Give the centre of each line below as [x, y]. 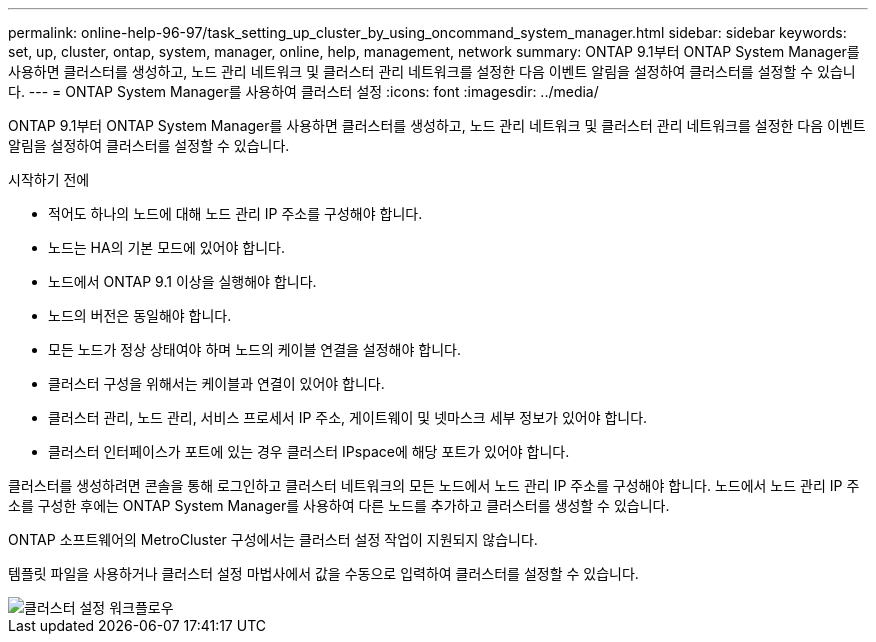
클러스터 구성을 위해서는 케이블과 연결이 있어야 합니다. [216, 383]
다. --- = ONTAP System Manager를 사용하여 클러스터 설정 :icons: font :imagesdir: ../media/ [303, 91]
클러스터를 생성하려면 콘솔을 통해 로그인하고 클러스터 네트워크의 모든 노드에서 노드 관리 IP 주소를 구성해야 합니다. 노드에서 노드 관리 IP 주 [434, 485]
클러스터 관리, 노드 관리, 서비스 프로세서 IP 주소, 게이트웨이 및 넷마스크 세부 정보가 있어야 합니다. [348, 417]
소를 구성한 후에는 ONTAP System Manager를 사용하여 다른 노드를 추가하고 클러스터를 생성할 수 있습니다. [339, 505]
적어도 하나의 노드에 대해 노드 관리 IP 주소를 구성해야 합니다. [235, 213]
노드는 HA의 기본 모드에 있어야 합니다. [166, 247]
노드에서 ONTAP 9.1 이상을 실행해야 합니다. [182, 281]
